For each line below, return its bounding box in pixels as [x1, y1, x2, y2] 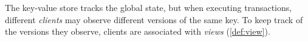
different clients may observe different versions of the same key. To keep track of [5, 13, 303, 26]
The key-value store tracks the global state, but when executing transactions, [5, 1, 292, 13]
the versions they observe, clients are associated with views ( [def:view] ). [5, 25, 270, 38]
